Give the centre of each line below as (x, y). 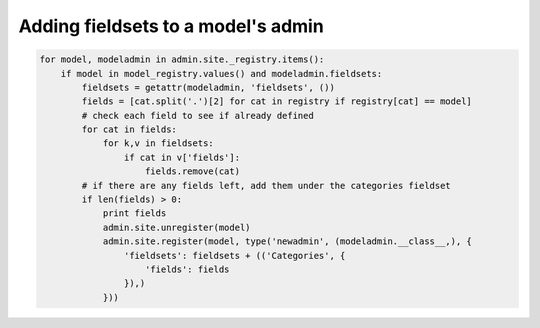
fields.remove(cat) (192, 171)
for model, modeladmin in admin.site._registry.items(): (182, 59)
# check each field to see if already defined (197, 115)
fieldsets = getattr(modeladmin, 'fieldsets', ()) (208, 87)
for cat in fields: (129, 129)
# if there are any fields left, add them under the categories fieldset (266, 185)
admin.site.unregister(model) (176, 227)
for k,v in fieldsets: (158, 143)
